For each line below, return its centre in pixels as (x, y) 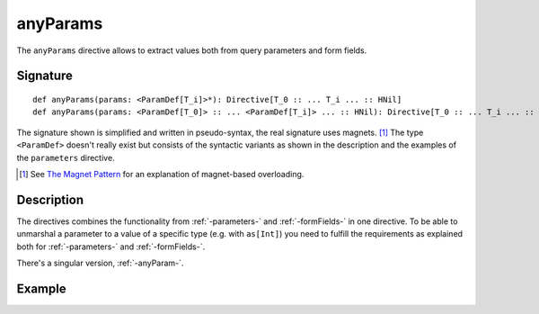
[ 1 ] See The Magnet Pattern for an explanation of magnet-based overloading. (162, 174)
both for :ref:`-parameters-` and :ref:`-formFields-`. (111, 247)
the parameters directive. (66, 157)
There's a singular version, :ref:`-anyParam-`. (100, 263)
